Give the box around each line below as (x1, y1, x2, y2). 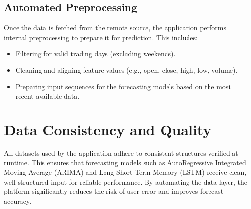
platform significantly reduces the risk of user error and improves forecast (4, 186, 224, 196)
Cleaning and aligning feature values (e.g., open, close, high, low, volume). (15, 64, 238, 75)
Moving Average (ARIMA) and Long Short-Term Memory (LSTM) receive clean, (4, 167, 247, 177)
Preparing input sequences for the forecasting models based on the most (15, 81, 231, 91)
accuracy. (4, 195, 32, 206)
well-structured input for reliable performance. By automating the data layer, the (4, 176, 247, 187)
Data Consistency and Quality (4, 119, 211, 139)
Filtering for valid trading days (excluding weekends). (15, 48, 176, 59)
